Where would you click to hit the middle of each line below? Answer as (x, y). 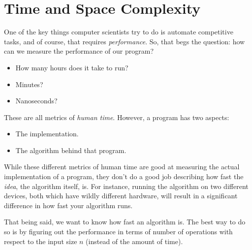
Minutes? (29, 84)
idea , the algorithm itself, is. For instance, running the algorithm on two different (126, 186)
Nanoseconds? (36, 101)
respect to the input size (41, 241)
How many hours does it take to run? (72, 67)
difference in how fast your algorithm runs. (68, 205)
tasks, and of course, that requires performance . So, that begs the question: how (125, 41)
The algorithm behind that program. (71, 150)
